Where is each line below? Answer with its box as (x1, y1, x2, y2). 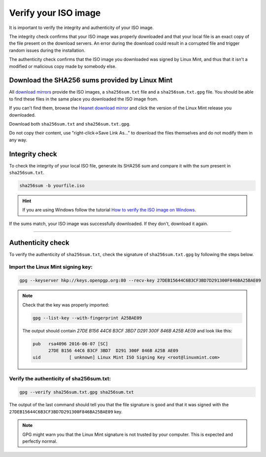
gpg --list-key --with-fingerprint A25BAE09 (33, 315, 142, 321)
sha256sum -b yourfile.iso (19, 183, 85, 189)
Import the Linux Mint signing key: (9, 263, 93, 270)
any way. (9, 137, 28, 143)
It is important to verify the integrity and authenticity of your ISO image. (9, 25, 154, 31)
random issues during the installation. (9, 47, 86, 53)
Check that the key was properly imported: (22, 302, 109, 308)
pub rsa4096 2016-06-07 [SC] (33, 341, 108, 347)
